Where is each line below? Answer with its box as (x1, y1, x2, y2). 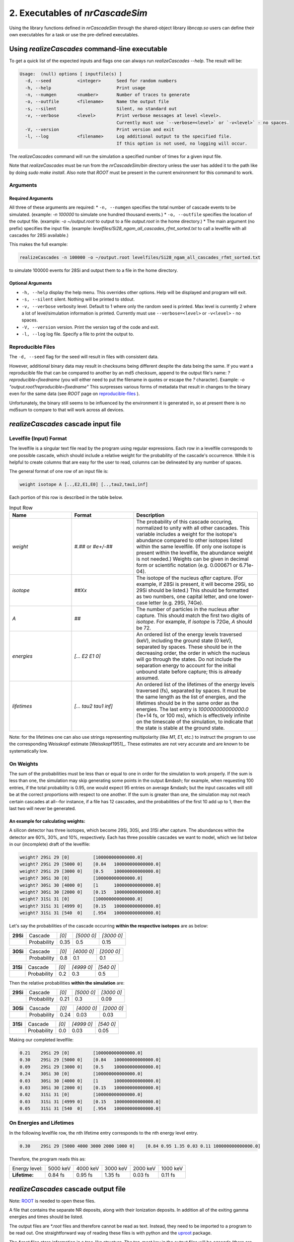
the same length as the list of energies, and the (136, 694, 246, 700)
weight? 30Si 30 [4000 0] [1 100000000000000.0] (19, 882, 161, 888)
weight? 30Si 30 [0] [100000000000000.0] (19, 875, 143, 881)
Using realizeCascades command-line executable (9, 45, 167, 53)
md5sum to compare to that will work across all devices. (9, 406, 125, 412)
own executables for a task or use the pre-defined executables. (9, 31, 139, 37)
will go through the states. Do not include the (136, 656, 241, 663)
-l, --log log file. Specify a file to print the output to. (21, 331, 134, 337)
